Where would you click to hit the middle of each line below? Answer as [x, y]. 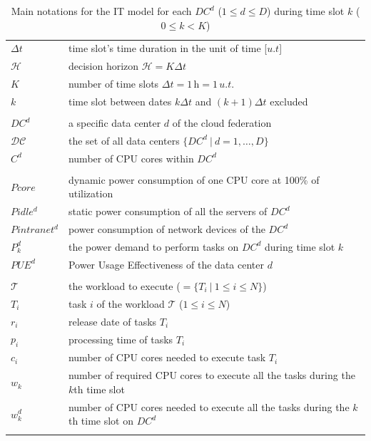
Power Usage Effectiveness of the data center [166, 264]
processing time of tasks [121, 339]
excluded [289, 101]
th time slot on [101, 421]
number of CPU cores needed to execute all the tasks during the [209, 406]
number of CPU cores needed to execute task [167, 357]
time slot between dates [120, 101]
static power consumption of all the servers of [168, 211]
